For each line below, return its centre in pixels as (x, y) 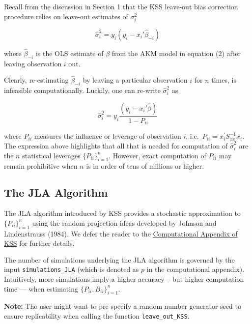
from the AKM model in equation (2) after (176, 53)
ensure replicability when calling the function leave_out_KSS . (97, 316)
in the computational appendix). (196, 269)
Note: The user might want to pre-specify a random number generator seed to (123, 306)
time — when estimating (41, 288)
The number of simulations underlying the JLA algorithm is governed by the (119, 259)
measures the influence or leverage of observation (108, 136)
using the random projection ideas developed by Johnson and (124, 222)
